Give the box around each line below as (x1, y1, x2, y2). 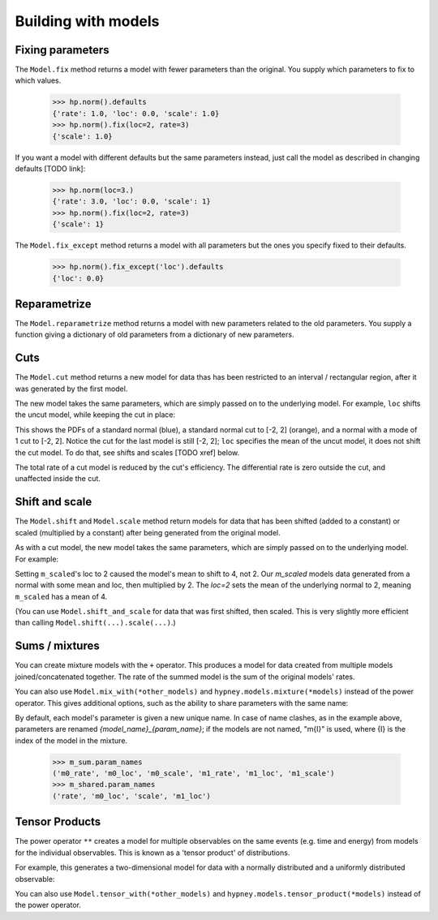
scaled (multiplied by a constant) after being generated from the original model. (15, 527, 281, 537)
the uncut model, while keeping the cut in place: (15, 410, 176, 419)
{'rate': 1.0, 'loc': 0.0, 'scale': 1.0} (52, 109, 220, 118)
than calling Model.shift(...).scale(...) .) (15, 617, 176, 628)
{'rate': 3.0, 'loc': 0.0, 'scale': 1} (52, 197, 211, 206)
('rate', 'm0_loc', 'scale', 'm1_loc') (52, 791, 211, 801)
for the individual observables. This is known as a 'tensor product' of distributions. (15, 848, 290, 858)
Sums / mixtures (15, 639, 101, 653)
